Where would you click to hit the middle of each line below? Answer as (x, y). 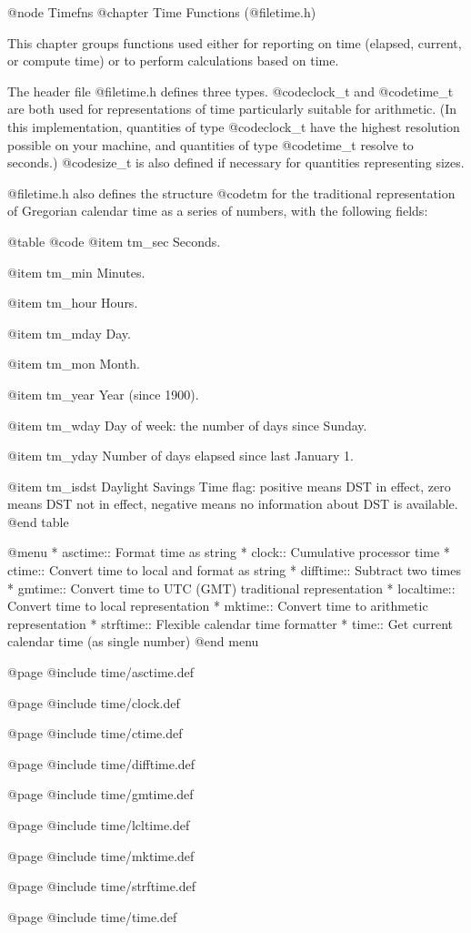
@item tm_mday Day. (69, 333)
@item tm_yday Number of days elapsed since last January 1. (180, 456)
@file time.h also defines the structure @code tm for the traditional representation (231, 193)
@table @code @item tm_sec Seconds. (114, 241)
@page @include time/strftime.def (102, 886)
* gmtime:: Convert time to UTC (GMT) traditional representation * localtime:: (231, 588)
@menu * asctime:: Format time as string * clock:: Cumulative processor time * (229, 552)
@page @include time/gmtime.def (100, 794)
